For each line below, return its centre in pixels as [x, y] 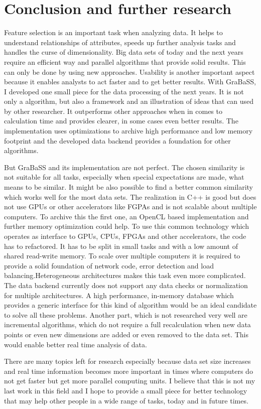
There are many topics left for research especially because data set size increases [127, 361]
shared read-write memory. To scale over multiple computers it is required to [122, 256]
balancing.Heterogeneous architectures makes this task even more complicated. [125, 275]
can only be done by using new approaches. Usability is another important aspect [129, 72]
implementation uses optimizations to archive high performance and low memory [128, 131]
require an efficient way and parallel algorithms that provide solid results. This [125, 61]
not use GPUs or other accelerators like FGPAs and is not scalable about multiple [130, 207]
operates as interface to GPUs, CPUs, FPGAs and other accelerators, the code [125, 236]
